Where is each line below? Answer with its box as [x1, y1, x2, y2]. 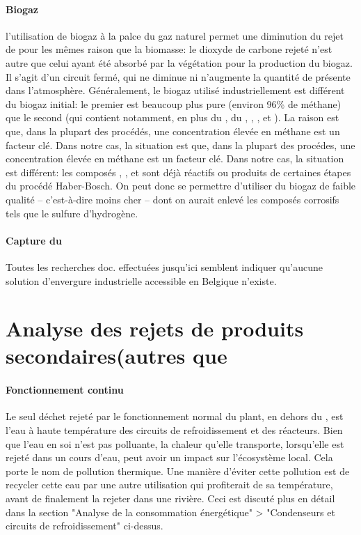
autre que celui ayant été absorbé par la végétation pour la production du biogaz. [6, 55, 353, 70]
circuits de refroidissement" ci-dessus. [6, 518, 163, 533]
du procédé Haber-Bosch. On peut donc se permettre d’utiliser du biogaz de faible [6, 178, 356, 193]
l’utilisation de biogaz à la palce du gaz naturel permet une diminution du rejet [6, 28, 344, 42]
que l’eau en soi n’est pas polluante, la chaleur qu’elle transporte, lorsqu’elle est [6, 436, 344, 451]
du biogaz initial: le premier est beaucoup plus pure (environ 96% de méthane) [6, 96, 342, 111]
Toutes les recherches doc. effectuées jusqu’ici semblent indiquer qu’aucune [6, 259, 323, 274]
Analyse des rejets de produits [6, 314, 304, 343]
